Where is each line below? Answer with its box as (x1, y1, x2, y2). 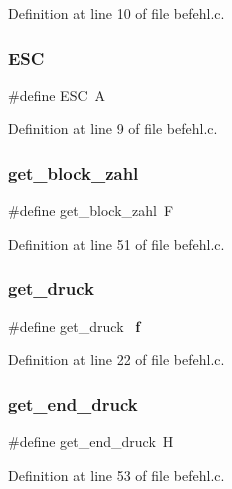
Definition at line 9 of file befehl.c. (8, 118, 218, 139)
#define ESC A (8, 84, 106, 105)
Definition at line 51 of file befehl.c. (8, 233, 225, 254)
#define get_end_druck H (8, 431, 174, 452)
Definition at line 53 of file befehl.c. (8, 464, 225, 485)
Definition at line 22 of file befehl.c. (8, 349, 225, 370)
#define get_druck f (8, 315, 141, 336)
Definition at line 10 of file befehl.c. (8, 3, 225, 23)
